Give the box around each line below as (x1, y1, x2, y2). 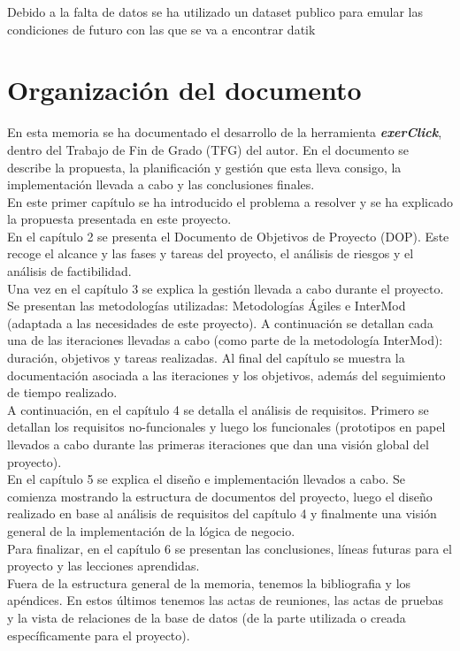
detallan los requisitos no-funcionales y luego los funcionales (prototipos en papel (7, 417, 446, 436)
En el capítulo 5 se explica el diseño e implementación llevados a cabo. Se (7, 470, 405, 488)
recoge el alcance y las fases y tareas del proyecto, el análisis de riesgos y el (7, 244, 414, 263)
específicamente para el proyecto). (7, 625, 190, 644)
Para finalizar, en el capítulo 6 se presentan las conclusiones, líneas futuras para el (7, 539, 452, 557)
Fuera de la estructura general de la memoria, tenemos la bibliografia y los (7, 573, 411, 592)
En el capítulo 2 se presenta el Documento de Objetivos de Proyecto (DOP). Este (7, 226, 449, 245)
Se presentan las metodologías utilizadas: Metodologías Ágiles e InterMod (7, 296, 406, 315)
